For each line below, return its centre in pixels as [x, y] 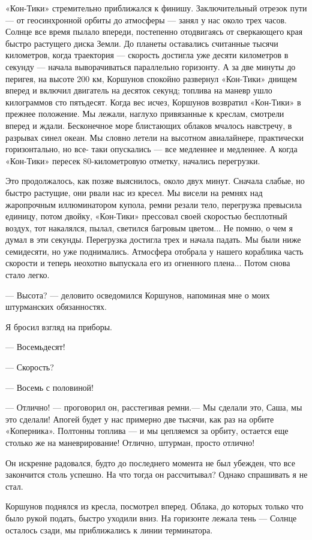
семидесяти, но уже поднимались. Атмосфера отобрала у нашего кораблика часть [154, 251]
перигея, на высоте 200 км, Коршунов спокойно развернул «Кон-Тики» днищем [151, 78]
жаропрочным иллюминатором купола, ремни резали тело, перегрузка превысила [154, 204]
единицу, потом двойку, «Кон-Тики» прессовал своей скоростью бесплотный [146, 216]
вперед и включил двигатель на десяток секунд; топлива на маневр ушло [139, 90]
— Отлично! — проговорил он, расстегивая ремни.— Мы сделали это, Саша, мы [154, 407]
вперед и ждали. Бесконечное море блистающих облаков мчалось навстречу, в [149, 125]
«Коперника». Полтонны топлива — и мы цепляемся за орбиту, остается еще [147, 431]
